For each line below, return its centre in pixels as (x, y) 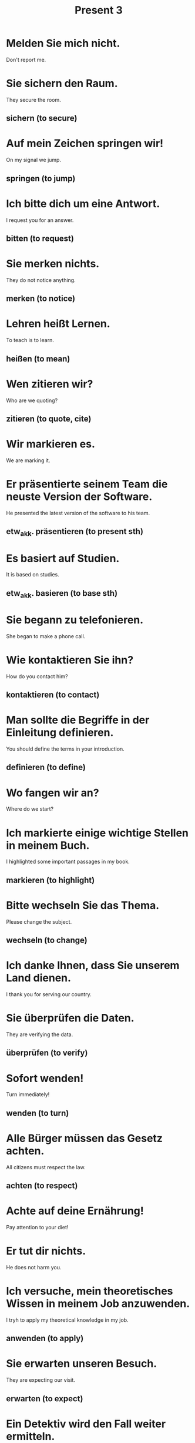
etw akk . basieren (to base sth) (62, 594)
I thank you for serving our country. (49, 994)
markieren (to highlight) (51, 880)
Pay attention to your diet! (37, 1227)
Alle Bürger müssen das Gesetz (85, 1138)
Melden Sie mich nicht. (63, 43)
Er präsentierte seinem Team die (87, 484)
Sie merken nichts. (53, 264)
